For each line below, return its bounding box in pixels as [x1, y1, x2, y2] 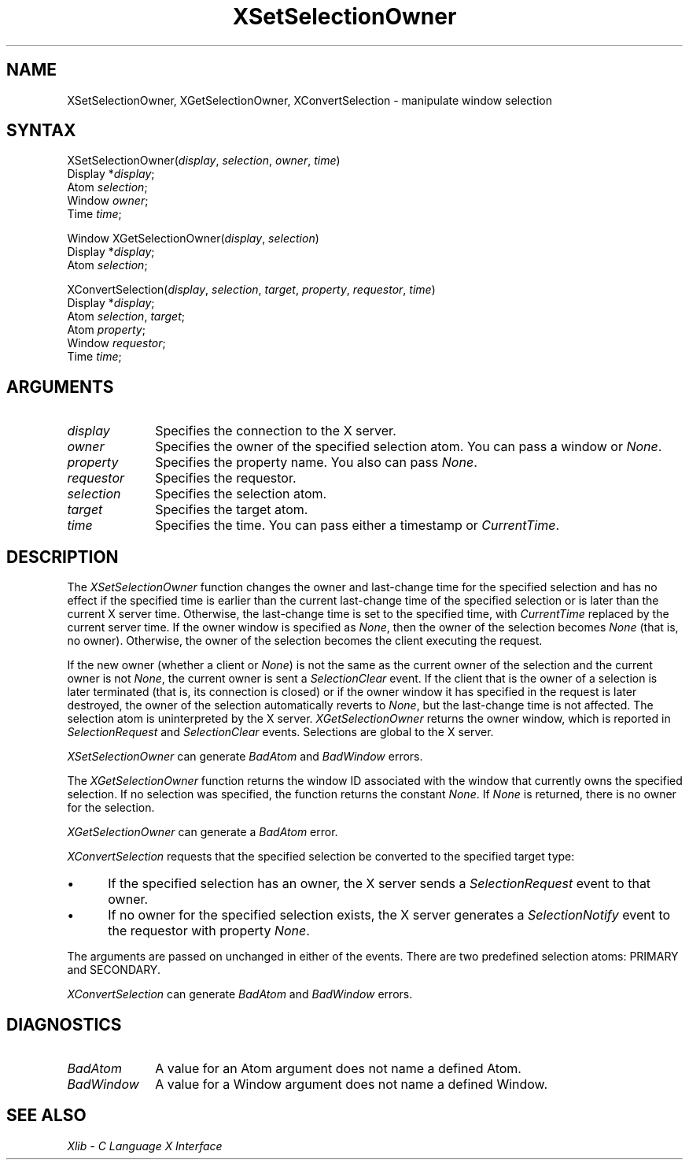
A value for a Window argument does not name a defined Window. [155, 1075, 548, 1092]
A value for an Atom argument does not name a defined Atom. [155, 1060, 521, 1076]
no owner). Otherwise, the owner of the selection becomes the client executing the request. [67, 634, 543, 648]
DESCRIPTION [6, 546, 119, 567]
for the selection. [67, 801, 155, 815]
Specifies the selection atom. [155, 486, 327, 502]
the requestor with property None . [108, 923, 310, 939]
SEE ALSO [6, 1105, 87, 1126]
